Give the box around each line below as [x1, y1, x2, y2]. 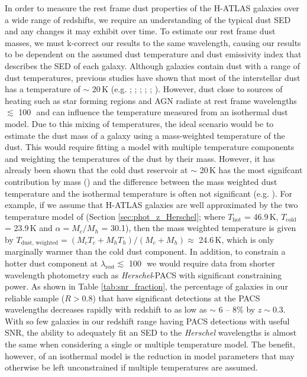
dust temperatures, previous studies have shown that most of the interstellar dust [5, 71, 300, 83]
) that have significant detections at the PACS [92, 291, 260, 304]
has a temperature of [5, 83, 80, 95]
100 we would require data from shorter [129, 256, 275, 269]
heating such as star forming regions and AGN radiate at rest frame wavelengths [5, 94, 297, 106]
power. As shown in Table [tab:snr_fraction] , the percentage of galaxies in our [5, 280, 288, 292]
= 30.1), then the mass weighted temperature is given [101, 222, 296, 234]
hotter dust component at [5, 256, 98, 269]
